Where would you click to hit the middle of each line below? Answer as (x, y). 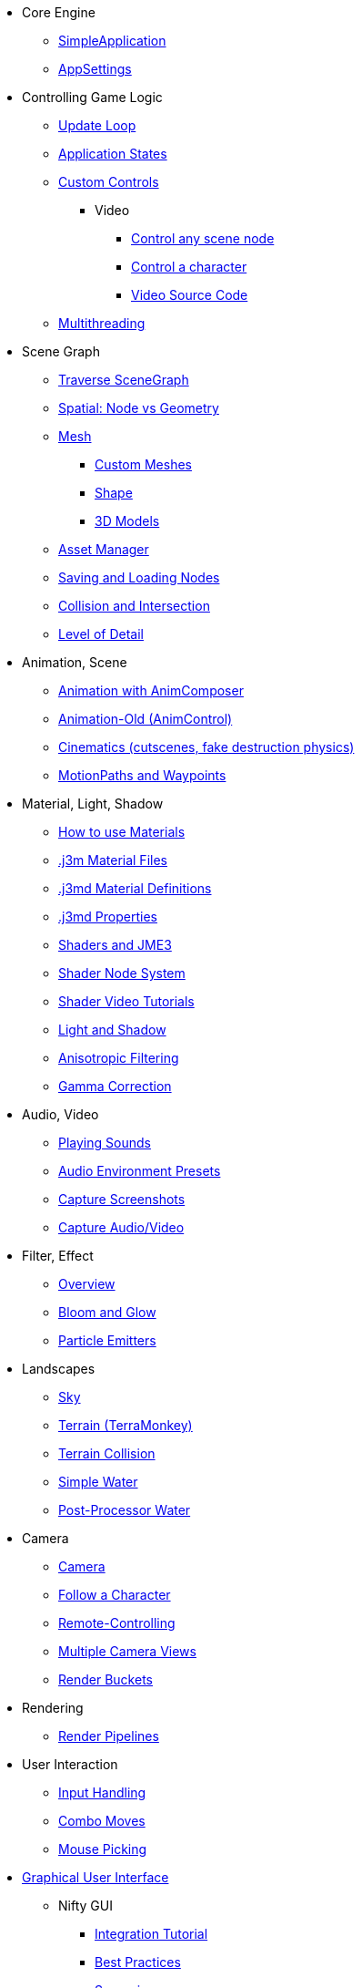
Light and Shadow (112, 1030)
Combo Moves (102, 1821)
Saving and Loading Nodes (139, 577)
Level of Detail (101, 634)
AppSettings (95, 69)
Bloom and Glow (107, 1312)
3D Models (127, 521)
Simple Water (98, 1482)
